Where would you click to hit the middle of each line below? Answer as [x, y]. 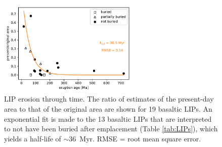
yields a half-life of [33, 138]
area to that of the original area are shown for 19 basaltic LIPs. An [108, 108]
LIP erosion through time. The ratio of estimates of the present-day [109, 99]
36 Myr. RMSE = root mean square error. [135, 138]
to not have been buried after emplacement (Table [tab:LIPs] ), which [111, 129]
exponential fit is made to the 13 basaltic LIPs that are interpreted [108, 118]
